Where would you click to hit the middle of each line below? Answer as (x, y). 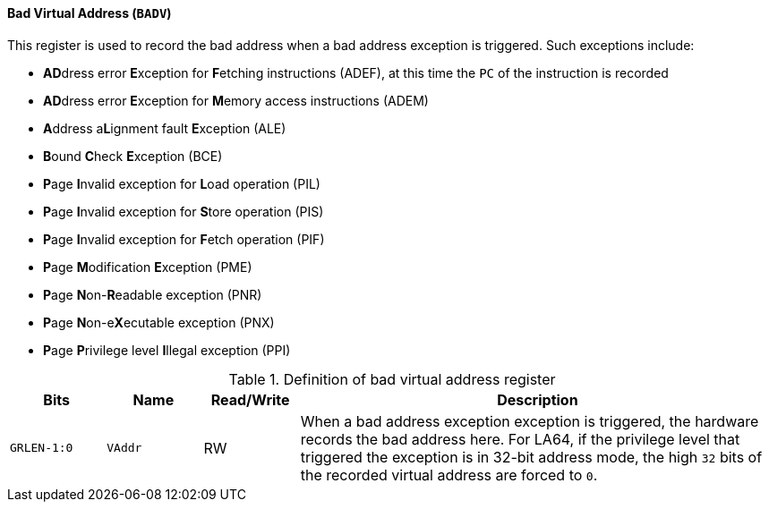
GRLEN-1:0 (42, 448)
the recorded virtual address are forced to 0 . (449, 475)
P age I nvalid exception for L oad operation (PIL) (182, 183)
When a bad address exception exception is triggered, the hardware (530, 421)
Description (538, 399)
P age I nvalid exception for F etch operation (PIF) (184, 239)
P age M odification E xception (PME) (148, 267)
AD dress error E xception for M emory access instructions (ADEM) (236, 100)
